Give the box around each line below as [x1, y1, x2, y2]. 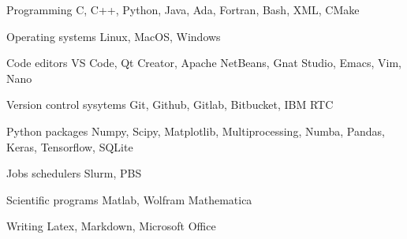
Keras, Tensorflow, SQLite [6, 138, 133, 155]
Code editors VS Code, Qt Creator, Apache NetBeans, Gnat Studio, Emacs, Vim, [6, 54, 401, 71]
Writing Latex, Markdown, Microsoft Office [6, 218, 216, 234]
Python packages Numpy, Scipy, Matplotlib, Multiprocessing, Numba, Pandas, [6, 122, 385, 139]
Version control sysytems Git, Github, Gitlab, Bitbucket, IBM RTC [6, 96, 334, 113]
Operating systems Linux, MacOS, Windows [6, 28, 221, 44]
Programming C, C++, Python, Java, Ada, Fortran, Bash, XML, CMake [6, 2, 360, 17]
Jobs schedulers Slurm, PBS [6, 165, 142, 181]
